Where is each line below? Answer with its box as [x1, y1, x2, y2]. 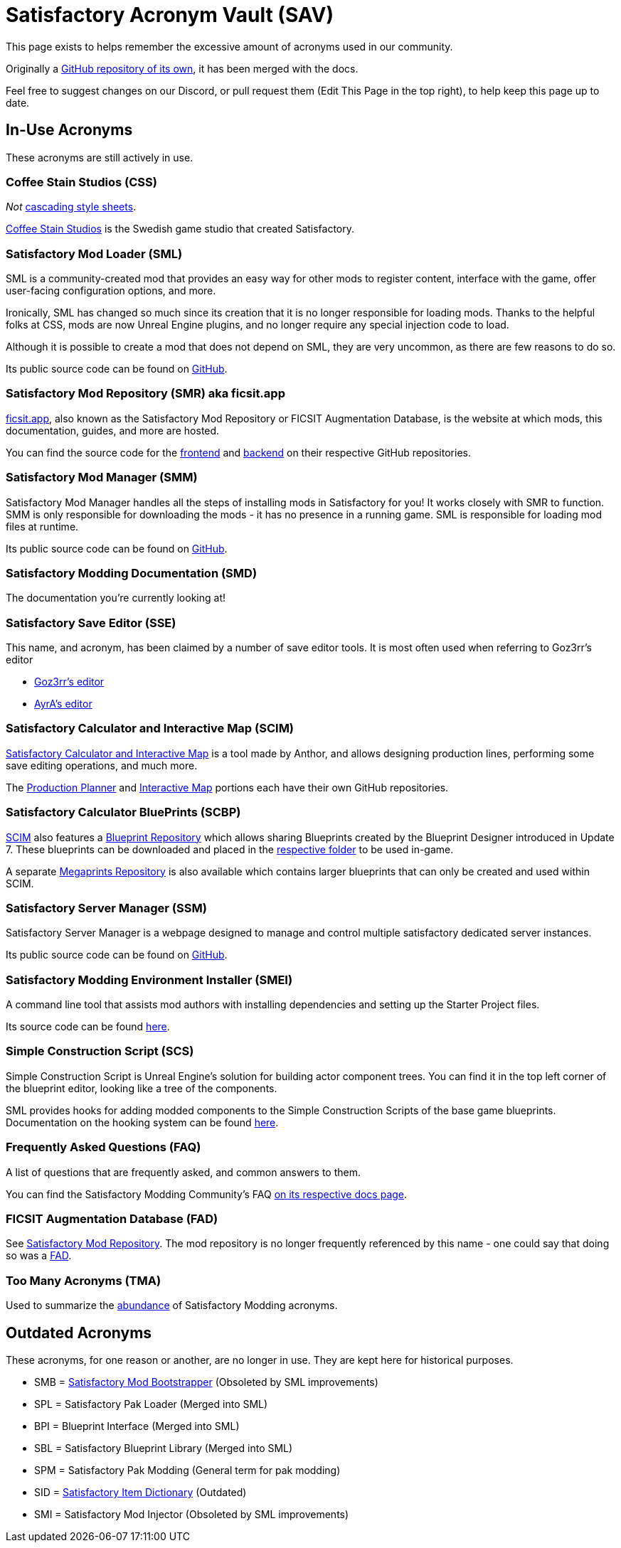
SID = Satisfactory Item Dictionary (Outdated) [34, 1485, 247, 1498]
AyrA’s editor [34, 698, 92, 710]
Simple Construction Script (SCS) [6, 1044, 194, 1059]
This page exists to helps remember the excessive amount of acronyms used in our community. [6, 40, 453, 53]
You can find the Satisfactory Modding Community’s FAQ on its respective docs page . [6, 1187, 408, 1200]
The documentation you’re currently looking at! [6, 592, 225, 604]
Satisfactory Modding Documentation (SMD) [6, 565, 258, 580]
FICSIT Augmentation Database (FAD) [6, 1211, 218, 1226]
